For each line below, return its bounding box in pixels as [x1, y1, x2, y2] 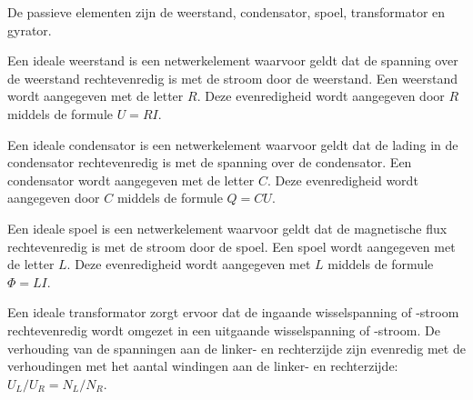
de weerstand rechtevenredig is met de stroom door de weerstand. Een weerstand [7, 68, 458, 87]
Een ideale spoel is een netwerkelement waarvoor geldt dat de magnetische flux [7, 218, 448, 237]
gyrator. [7, 20, 52, 39]
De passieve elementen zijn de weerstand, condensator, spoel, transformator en [7, 3, 446, 21]
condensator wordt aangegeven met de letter [7, 170, 255, 189]
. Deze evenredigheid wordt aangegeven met [66, 255, 311, 274]
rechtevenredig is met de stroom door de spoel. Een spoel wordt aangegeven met [7, 236, 456, 255]
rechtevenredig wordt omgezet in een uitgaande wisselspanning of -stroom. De [7, 320, 440, 339]
